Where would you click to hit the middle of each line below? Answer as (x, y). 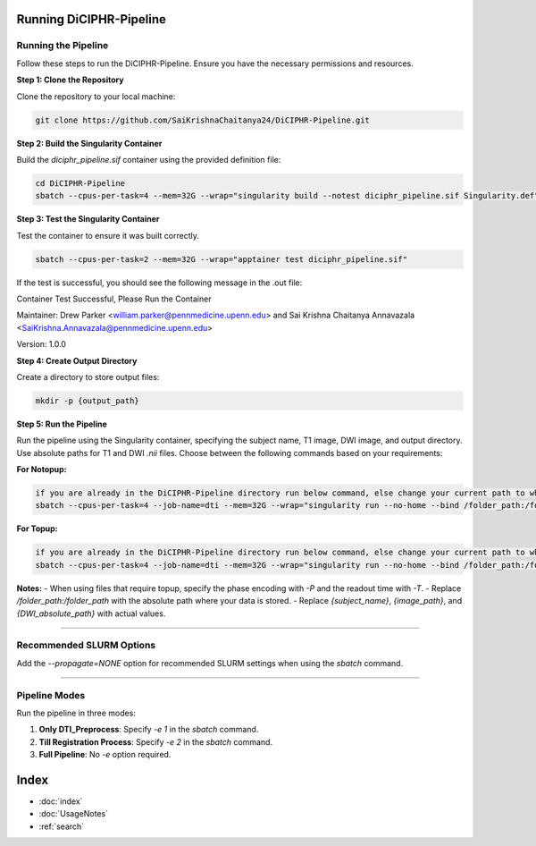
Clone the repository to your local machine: (96, 96)
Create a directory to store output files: (88, 376)
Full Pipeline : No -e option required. (105, 755)
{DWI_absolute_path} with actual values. (91, 613)
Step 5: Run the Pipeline (62, 424)
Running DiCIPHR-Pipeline (92, 19)
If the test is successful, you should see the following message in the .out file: (159, 283)
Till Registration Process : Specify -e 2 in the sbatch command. (155, 741)
